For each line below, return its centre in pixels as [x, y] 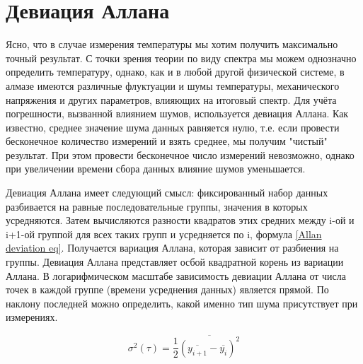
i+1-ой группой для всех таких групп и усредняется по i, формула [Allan [164, 234]
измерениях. [32, 317]
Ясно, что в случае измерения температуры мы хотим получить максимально [172, 44]
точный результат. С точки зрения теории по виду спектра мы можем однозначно [181, 58]
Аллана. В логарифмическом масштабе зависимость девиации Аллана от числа [176, 275]
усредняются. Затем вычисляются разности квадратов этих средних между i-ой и [180, 220]
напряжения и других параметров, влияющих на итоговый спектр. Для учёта [171, 99]
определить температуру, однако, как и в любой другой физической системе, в [175, 72]
